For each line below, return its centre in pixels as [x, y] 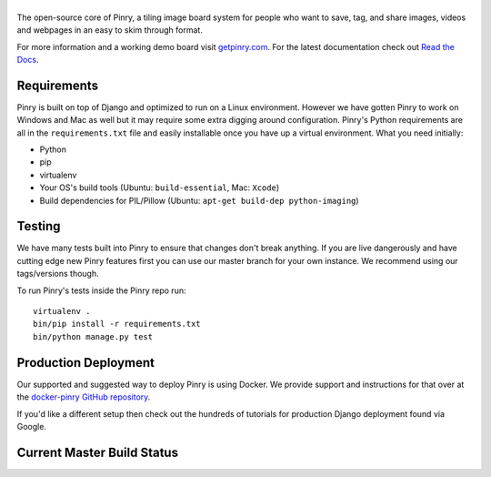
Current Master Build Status [98, 452]
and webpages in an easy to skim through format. [110, 30]
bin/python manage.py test [93, 336]
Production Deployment [85, 363]
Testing [39, 226]
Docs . [28, 59]
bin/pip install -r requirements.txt [117, 324]
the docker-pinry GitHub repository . [84, 397]
